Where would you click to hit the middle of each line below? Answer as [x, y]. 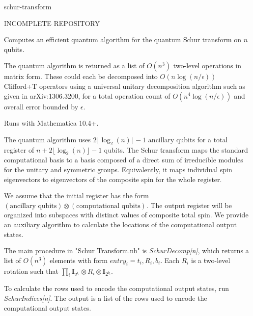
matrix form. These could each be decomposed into [81, 76]
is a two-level [211, 260]
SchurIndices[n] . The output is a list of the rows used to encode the [106, 298]
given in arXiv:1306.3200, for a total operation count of [87, 95]
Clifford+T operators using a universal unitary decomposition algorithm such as [125, 86]
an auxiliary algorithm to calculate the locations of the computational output [120, 224]
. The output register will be [189, 205]
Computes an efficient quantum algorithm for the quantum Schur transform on [123, 39]
